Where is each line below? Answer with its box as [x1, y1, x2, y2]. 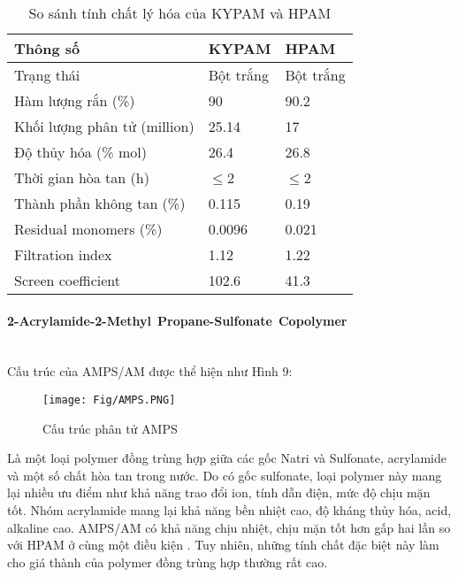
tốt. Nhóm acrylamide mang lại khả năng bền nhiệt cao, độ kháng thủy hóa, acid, [7, 501, 452, 519]
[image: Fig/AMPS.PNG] [42, 393, 176, 406]
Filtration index [14, 244, 112, 265]
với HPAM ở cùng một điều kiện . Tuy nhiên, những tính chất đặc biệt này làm [7, 535, 439, 554]
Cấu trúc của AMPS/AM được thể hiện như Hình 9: [7, 362, 293, 381]
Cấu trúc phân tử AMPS [42, 419, 178, 437]
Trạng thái [14, 65, 80, 85]
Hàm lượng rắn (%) [14, 90, 135, 111]
